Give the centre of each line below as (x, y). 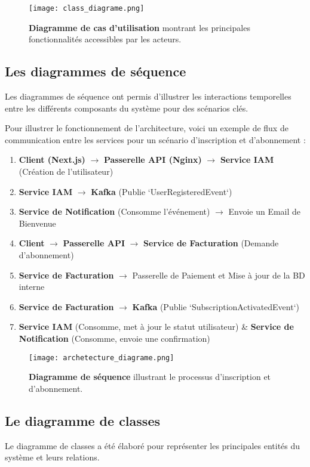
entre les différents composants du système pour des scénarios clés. (127, 108)
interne (32, 287)
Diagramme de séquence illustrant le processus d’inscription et (150, 377)
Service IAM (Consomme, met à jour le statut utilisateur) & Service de (156, 327)
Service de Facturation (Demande (211, 243)
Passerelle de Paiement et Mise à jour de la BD (219, 275)
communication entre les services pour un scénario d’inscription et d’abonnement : (155, 139)
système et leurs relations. (52, 457)
